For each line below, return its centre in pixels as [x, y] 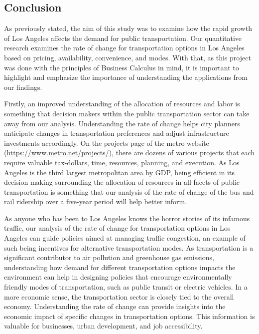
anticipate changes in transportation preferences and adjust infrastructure [117, 133]
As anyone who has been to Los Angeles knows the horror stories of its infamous [127, 218]
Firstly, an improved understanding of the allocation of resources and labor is [122, 104]
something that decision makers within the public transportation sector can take [127, 113]
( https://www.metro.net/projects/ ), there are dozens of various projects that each [129, 153]
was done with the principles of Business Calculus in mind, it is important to [122, 67]
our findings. [23, 87]
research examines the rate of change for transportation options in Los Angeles [124, 48]
